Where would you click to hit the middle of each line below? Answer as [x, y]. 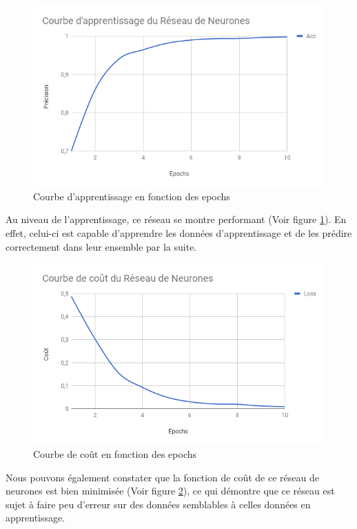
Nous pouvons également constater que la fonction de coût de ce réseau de [162, 477]
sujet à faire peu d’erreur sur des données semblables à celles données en [158, 504]
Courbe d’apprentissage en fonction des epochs [132, 196]
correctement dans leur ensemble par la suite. [101, 246]
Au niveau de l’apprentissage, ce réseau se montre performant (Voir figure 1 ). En [176, 219]
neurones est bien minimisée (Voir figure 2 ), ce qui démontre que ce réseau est [170, 491]
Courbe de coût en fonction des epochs [115, 453]
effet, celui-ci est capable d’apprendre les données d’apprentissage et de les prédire [179, 232]
